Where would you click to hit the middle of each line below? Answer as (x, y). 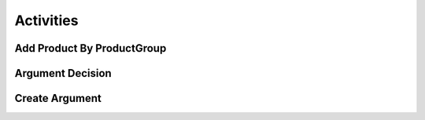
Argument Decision (63, 73)
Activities (46, 20)
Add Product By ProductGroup (91, 48)
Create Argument (58, 98)
